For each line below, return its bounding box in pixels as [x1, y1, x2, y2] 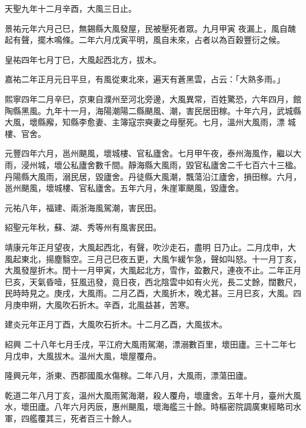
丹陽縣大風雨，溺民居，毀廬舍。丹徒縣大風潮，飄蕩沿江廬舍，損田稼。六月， [5, 170, 301, 182]
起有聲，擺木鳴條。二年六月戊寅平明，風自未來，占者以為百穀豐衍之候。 [5, 34, 285, 46]
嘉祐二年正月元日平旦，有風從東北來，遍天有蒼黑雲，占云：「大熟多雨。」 [5, 73, 285, 85]
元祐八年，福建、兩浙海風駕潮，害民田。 [5, 201, 161, 213]
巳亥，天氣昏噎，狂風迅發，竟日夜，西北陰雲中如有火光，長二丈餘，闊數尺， [5, 275, 301, 287]
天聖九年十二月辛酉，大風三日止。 [5, 2, 137, 14]
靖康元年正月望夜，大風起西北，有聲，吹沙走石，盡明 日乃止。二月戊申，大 [5, 240, 296, 253]
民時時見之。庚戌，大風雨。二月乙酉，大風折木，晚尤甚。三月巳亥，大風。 [5, 287, 293, 299]
